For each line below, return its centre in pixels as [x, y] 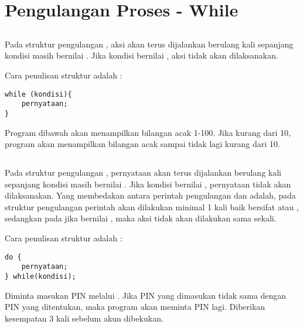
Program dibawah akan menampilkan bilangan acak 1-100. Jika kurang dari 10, [148, 132]
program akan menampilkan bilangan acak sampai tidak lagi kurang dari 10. [142, 144]
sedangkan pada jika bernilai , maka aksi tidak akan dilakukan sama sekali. [141, 218]
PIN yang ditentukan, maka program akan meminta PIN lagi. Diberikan [135, 307]
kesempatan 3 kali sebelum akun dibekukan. [84, 318]
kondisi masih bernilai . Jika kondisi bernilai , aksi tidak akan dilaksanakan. [142, 55]
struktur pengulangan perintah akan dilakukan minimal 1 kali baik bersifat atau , [152, 206]
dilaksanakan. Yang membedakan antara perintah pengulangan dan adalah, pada [150, 195]
